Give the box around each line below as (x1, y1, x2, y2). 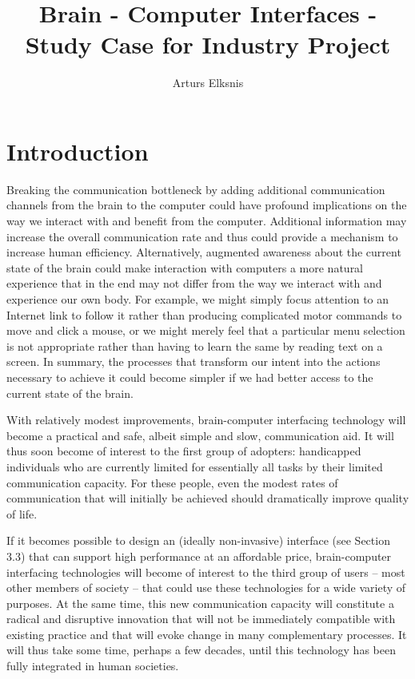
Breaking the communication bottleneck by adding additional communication (6, 181, 385, 197)
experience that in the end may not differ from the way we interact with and (6, 275, 382, 292)
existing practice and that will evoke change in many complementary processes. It (6, 625, 407, 642)
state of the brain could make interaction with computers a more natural (6, 259, 364, 276)
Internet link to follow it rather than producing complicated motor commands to (6, 306, 402, 323)
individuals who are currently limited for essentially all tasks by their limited (6, 458, 383, 475)
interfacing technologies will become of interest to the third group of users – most (6, 563, 405, 580)
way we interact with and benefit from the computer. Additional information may (6, 212, 407, 229)
